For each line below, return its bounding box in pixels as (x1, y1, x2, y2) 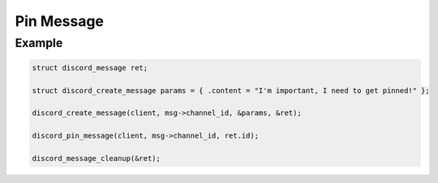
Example (15, 36, 63, 50)
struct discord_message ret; (32, 63, 148, 72)
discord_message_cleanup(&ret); (32, 154, 161, 163)
